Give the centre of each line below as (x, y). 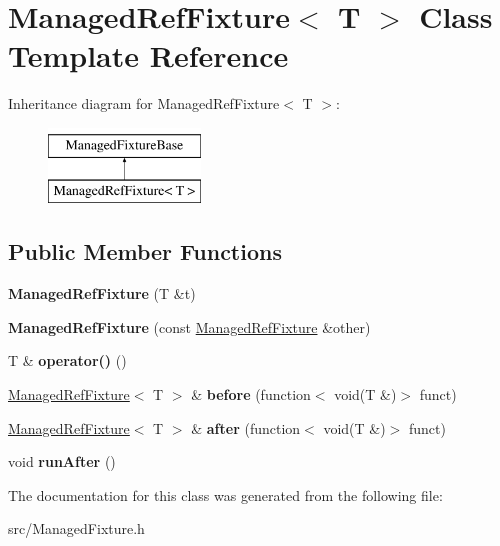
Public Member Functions (145, 251)
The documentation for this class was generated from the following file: (225, 494)
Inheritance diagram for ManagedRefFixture (144, 103)
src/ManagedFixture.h (76, 528)
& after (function (246, 427)
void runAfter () (62, 461)
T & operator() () (67, 360)
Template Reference (148, 55)
